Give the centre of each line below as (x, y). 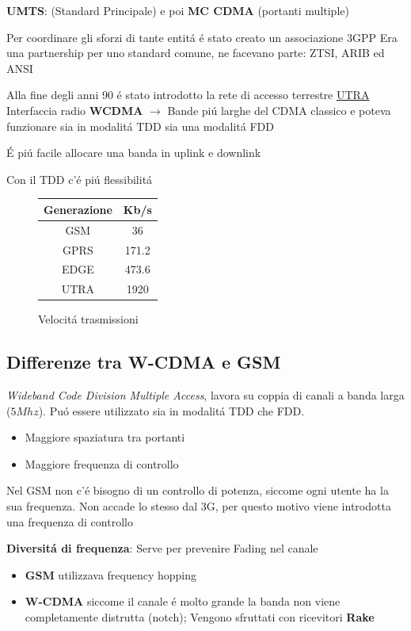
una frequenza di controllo (70, 521)
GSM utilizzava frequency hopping (111, 574)
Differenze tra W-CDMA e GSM (144, 362)
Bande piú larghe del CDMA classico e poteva (279, 110)
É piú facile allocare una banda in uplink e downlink (134, 153)
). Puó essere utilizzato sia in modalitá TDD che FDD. (171, 410)
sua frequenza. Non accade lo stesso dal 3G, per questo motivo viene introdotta (199, 506)
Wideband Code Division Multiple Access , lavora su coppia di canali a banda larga (205, 395)
